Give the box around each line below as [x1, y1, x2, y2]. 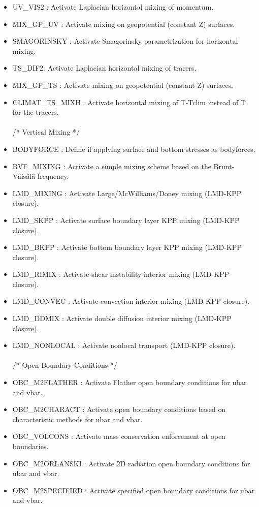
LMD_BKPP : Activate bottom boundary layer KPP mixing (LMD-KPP [12, 242, 242, 252]
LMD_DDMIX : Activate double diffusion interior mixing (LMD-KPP [12, 313, 232, 324]
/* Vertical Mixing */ [12, 126, 80, 137]
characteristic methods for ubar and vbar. [12, 414, 143, 424]
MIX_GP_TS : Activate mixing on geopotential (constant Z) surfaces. [12, 79, 233, 90]
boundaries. [12, 441, 49, 451]
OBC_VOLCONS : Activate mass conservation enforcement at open [12, 431, 225, 441]
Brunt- [213, 161, 235, 171]
